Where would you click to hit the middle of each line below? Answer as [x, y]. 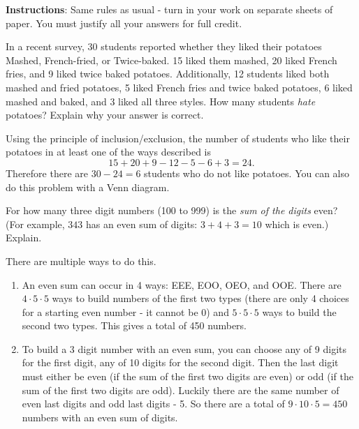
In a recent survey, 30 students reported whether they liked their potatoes [164, 46]
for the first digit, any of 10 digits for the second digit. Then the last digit [180, 362]
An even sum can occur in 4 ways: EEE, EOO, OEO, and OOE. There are [182, 284]
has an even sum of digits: [141, 224]
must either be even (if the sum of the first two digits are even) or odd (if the [188, 376]
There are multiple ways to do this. [81, 261]
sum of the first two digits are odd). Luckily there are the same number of [181, 390]
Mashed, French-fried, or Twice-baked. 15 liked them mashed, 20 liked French [171, 60]
